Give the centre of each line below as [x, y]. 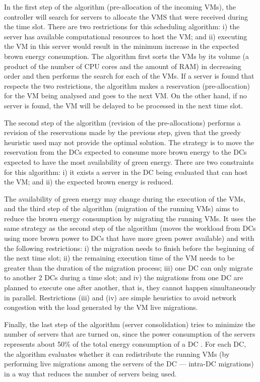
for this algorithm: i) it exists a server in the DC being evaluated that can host [126, 172]
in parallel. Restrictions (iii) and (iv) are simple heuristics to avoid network [120, 297]
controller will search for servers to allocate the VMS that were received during [126, 16]
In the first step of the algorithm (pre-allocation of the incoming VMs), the [120, 7]
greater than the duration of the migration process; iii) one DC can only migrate [128, 267]
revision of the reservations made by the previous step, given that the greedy [122, 132]
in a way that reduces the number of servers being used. [90, 373]
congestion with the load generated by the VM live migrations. [101, 307]
